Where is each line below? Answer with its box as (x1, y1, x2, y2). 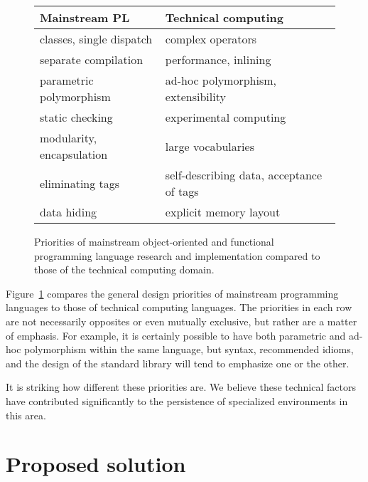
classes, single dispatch (40, 31, 153, 47)
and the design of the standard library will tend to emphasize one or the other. (6, 355, 350, 370)
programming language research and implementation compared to (34, 248, 320, 263)
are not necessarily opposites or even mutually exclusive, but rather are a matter (6, 313, 357, 328)
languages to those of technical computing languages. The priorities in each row (6, 300, 352, 315)
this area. (6, 407, 46, 422)
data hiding (40, 204, 97, 220)
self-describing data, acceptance (165, 167, 323, 183)
